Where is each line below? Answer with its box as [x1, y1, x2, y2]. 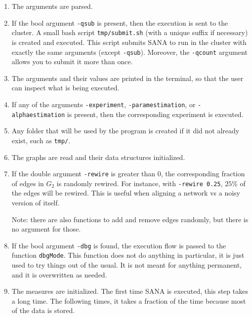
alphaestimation [11, 111, 65, 119]
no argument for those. [11, 224, 81, 234]
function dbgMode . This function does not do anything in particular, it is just [11, 250, 245, 260]
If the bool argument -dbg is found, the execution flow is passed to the [11, 240, 226, 250]
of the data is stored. [11, 305, 75, 316]
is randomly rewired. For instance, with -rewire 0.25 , [56, 178, 223, 188]
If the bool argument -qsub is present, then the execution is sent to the [11, 17, 228, 28]
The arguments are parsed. [11, 1, 93, 11]
